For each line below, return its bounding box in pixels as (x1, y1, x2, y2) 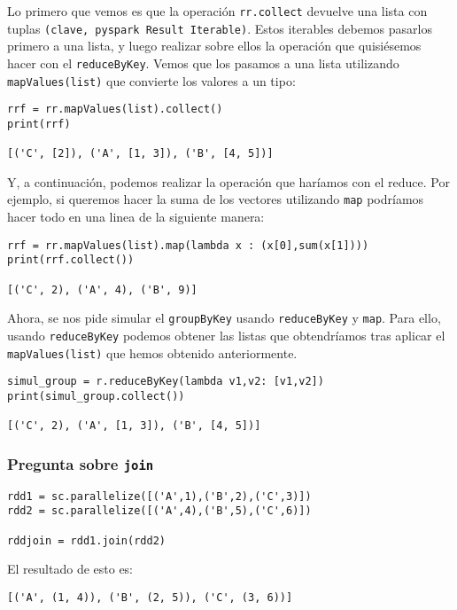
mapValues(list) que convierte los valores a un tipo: (7, 71, 296, 90)
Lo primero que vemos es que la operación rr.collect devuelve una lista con (7, 2, 428, 20)
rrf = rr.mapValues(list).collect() (7, 103, 223, 116)
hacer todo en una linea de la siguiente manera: (7, 207, 265, 226)
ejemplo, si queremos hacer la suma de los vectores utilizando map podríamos (7, 190, 424, 208)
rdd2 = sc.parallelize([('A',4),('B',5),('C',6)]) (7, 504, 312, 518)
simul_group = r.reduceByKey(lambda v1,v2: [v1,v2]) (7, 375, 324, 388)
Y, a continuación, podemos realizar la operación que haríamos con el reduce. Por (7, 172, 450, 191)
